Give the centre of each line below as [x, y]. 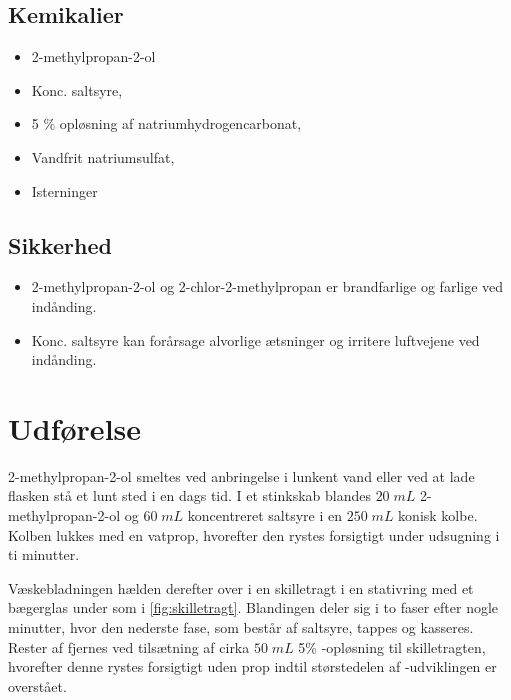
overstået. [37, 685]
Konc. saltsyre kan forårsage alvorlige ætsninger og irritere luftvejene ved [255, 339]
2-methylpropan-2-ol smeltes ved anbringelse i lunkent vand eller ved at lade [241, 475]
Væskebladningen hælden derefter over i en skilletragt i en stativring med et [241, 587]
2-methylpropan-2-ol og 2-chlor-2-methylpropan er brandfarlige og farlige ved [267, 286]
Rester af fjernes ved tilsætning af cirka [129, 646]
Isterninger [64, 190]
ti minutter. [44, 554]
